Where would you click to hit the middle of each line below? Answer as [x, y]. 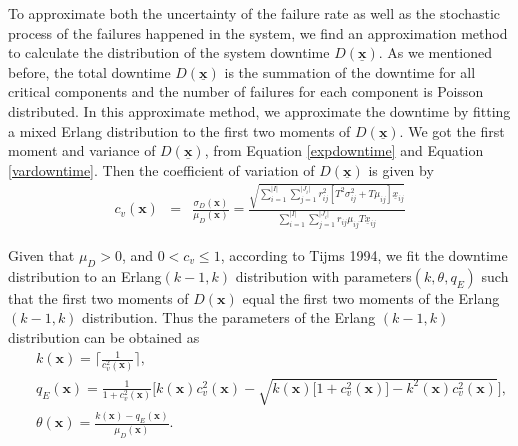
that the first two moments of [98, 297]
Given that [41, 254]
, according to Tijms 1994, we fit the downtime [364, 254]
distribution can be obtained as [104, 336]
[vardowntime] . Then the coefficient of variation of [161, 169]
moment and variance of [82, 150]
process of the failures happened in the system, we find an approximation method [258, 32]
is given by [401, 169]
